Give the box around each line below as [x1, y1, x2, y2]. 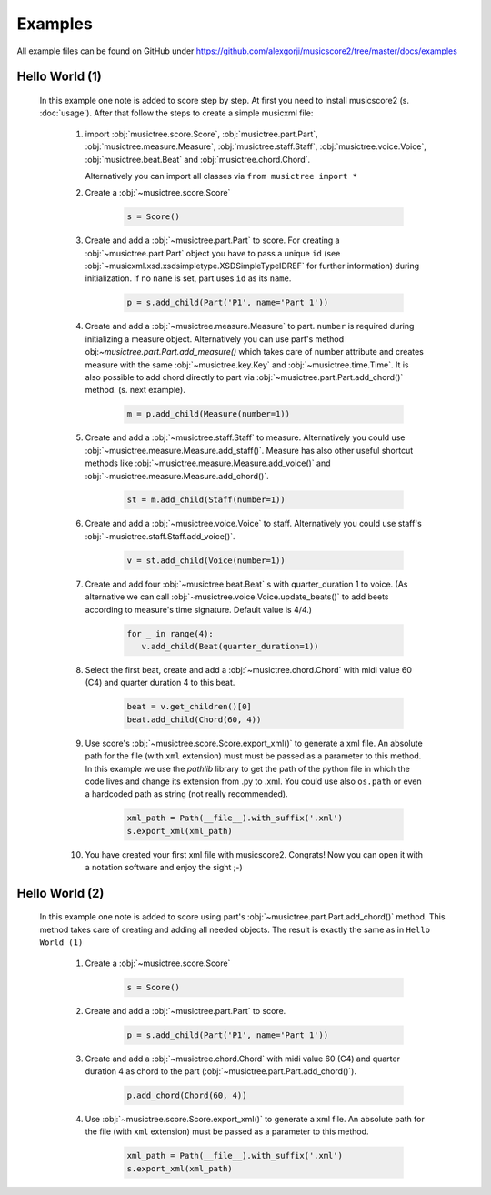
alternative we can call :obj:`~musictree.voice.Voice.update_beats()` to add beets [85, 591, 390, 602]
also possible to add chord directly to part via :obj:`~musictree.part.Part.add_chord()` [85, 371, 404, 382]
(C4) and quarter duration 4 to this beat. [85, 678, 235, 688]
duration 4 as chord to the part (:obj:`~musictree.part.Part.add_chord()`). [85, 1065, 356, 1077]
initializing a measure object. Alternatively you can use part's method [85, 333, 345, 345]
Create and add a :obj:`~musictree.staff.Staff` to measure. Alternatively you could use [85, 432, 406, 443]
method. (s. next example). [85, 385, 185, 396]
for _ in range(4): [126, 628, 214, 638]
